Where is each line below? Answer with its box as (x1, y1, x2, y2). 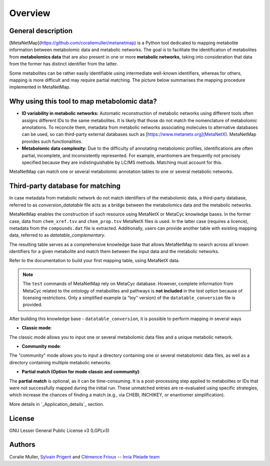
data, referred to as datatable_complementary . (9, 232, 106, 238)
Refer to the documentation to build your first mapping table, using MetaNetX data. (9, 258, 180, 264)
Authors (9, 440, 35, 449)
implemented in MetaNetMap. (9, 84, 70, 90)
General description (9, 27, 72, 35)
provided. (22, 302, 42, 308)
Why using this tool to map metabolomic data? (9, 97, 157, 106)
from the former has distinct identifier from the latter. (9, 61, 118, 67)
